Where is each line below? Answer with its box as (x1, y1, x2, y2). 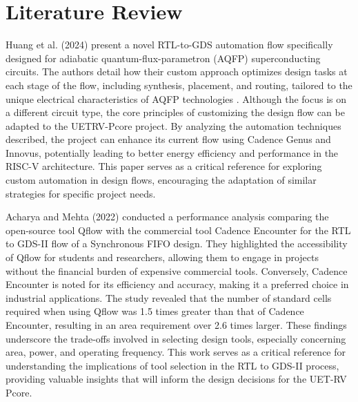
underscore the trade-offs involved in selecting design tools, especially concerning (6, 331, 346, 345)
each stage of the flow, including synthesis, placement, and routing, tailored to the (6, 77, 352, 92)
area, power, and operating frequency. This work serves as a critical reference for (6, 345, 346, 359)
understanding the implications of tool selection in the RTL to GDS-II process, (6, 358, 339, 372)
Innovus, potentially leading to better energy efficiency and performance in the (6, 145, 339, 160)
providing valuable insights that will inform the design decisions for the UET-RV (6, 372, 347, 386)
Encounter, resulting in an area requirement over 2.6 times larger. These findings (6, 318, 347, 332)
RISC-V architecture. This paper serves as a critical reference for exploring (6, 159, 322, 173)
